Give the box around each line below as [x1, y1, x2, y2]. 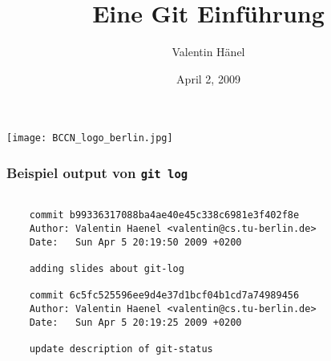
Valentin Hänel [172, 43, 245, 60]
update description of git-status [29, 343, 213, 355]
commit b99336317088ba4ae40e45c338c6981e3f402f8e [29, 209, 300, 221]
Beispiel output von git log [6, 162, 188, 182]
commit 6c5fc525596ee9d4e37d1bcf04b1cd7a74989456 [29, 290, 300, 302]
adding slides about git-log [29, 263, 184, 275]
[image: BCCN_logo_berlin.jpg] [6, 132, 173, 144]
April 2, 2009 [176, 70, 240, 87]
